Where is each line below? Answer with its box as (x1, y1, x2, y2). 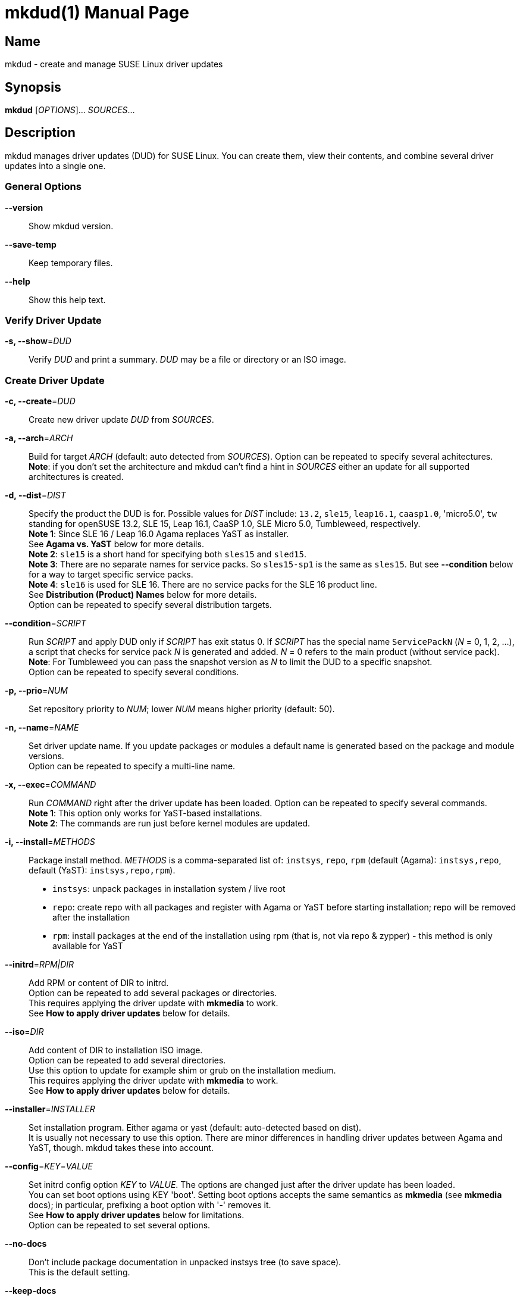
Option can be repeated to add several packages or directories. (29, 988, 277, 999)
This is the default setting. (29, 1267, 130, 1278)
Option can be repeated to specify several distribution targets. (29, 600, 272, 610)
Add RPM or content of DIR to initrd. (29, 978, 169, 988)
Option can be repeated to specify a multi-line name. (29, 761, 236, 772)
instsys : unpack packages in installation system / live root (52, 884, 286, 894)
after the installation (52, 912, 130, 923)
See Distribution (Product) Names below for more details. (29, 589, 257, 600)
